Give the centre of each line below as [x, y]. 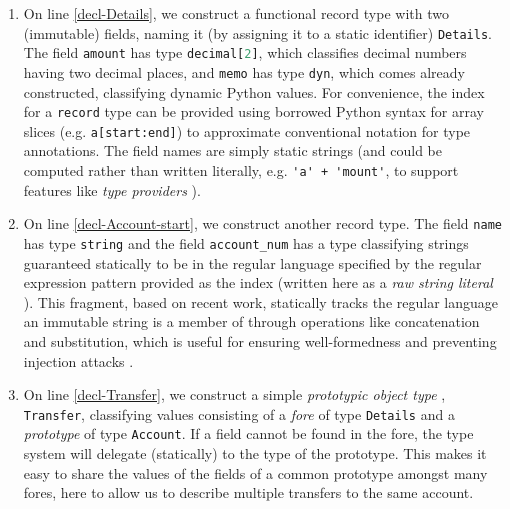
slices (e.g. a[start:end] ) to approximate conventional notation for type [247, 130]
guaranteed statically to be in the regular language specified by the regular [252, 262]
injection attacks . [78, 360]
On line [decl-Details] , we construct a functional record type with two [236, 13]
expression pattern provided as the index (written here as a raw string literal [258, 282]
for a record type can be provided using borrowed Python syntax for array [253, 111]
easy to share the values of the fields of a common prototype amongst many [255, 472]
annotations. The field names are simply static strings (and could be [233, 150]
